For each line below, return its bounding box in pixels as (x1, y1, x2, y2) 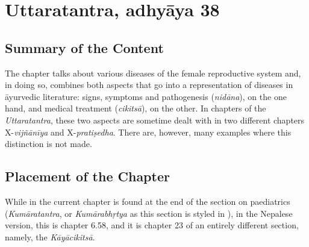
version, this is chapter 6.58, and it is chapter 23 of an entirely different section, (5, 219, 299, 231)
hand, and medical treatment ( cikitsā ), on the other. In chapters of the (5, 102, 266, 114)
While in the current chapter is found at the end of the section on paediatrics (5, 195, 290, 207)
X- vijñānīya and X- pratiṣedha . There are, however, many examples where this (5, 125, 292, 138)
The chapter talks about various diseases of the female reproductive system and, (5, 66, 301, 79)
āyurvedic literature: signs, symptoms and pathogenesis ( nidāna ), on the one (5, 90, 287, 102)
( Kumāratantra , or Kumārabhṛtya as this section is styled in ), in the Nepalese (5, 207, 293, 219)
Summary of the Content (5, 38, 164, 57)
